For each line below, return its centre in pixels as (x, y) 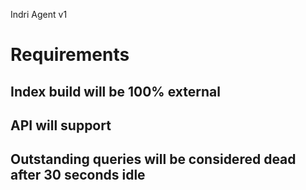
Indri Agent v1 (39, 14)
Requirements (70, 55)
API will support (61, 125)
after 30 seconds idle (78, 175)
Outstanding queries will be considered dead (153, 159)
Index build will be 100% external (115, 91)
